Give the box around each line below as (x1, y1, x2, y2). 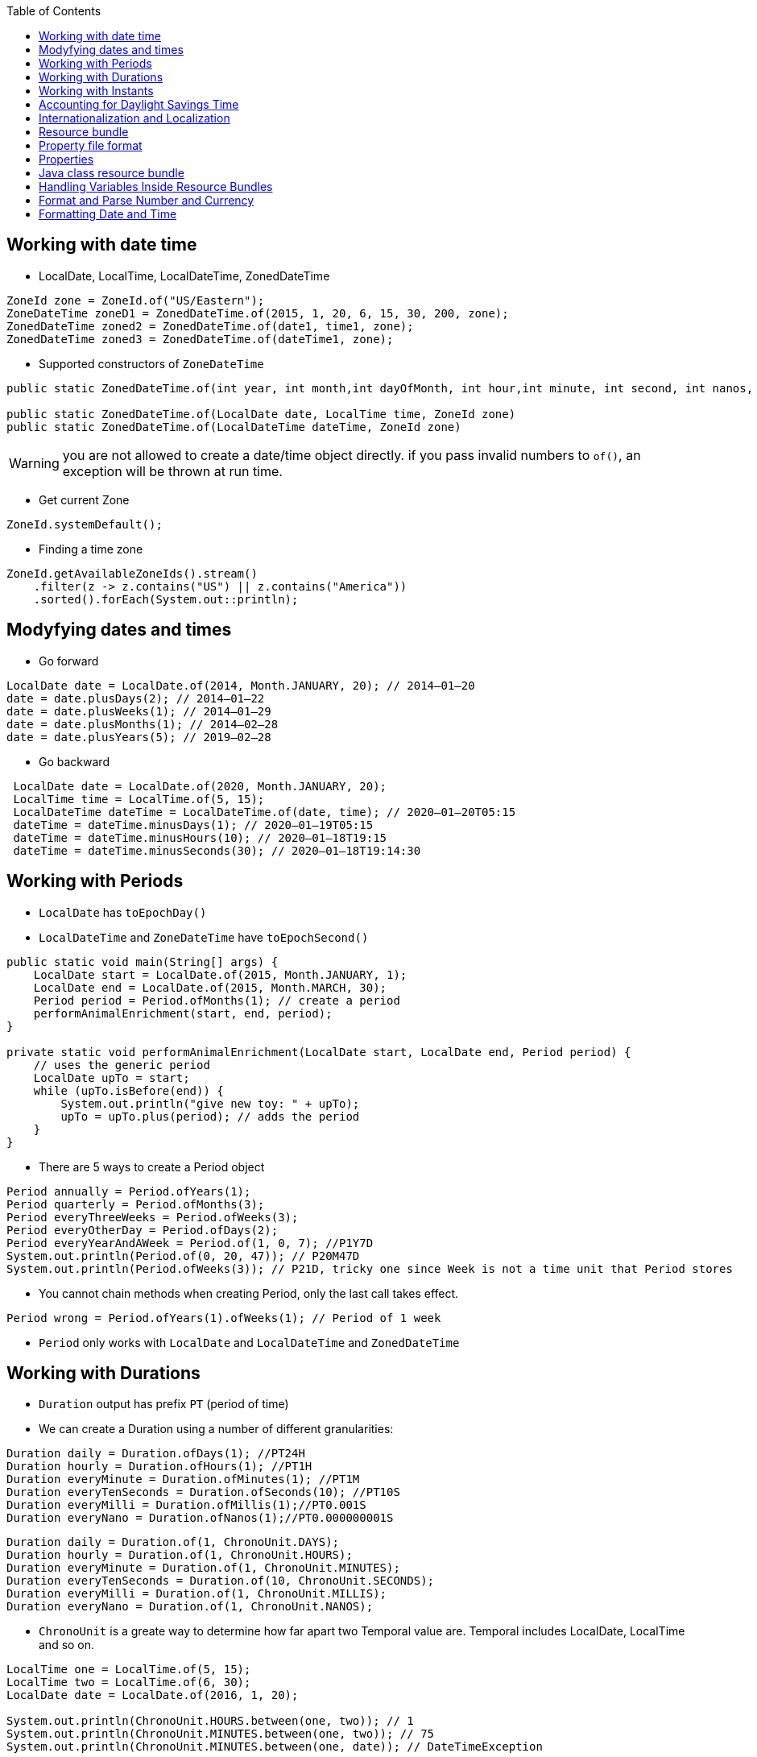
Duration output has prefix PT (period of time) (39, 1397, 289, 1411)
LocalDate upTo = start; (33, 1071, 190, 1084)
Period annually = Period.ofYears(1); (6, 1184, 251, 1198)
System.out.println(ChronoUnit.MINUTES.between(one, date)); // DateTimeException (6, 1740, 543, 1754)
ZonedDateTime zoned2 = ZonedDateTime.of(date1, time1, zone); (6, 319, 414, 333)
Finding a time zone (39, 541, 143, 556)
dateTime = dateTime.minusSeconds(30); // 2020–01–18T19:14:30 (13, 843, 421, 857)
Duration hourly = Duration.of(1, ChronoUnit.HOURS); (6, 1548, 353, 1562)
